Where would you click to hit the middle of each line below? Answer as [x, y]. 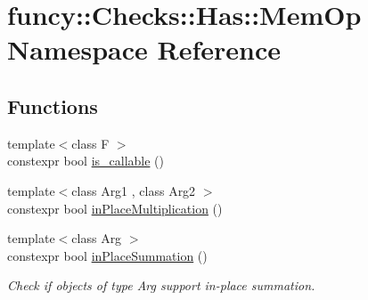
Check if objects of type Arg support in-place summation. [161, 285]
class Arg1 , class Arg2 [134, 190]
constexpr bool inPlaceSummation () [107, 255]
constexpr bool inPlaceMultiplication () [115, 208]
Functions [53, 105]
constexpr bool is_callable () [86, 161]
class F [90, 143]
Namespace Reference [144, 49]
